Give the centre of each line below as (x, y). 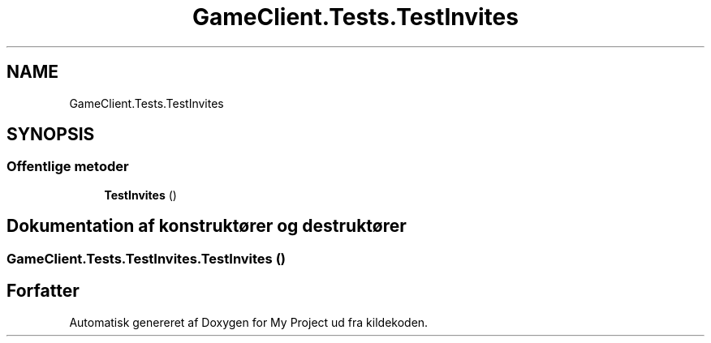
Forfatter (43, 291)
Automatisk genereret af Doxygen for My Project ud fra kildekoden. (249, 322)
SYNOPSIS (51, 135)
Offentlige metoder (68, 167)
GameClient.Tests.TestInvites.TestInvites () (146, 258)
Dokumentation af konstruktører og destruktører (207, 226)
